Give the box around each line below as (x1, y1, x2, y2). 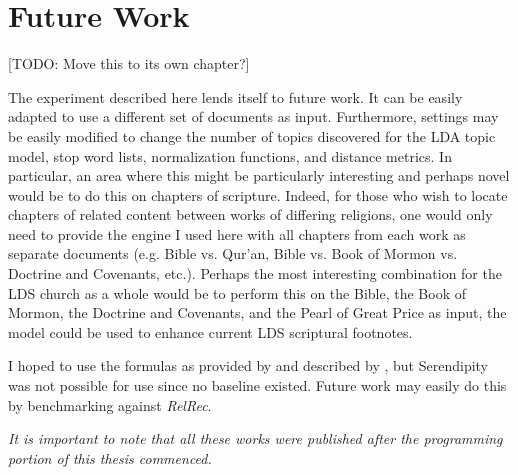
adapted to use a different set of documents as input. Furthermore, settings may (8, 106, 499, 127)
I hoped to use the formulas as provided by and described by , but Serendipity (8, 355, 489, 376)
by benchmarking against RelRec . (8, 394, 212, 415)
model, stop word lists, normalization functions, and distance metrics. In (8, 145, 452, 166)
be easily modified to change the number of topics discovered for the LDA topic (8, 125, 496, 146)
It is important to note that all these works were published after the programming (8, 428, 503, 449)
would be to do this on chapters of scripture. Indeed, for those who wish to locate (8, 184, 508, 205)
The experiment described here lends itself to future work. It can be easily (8, 86, 463, 107)
